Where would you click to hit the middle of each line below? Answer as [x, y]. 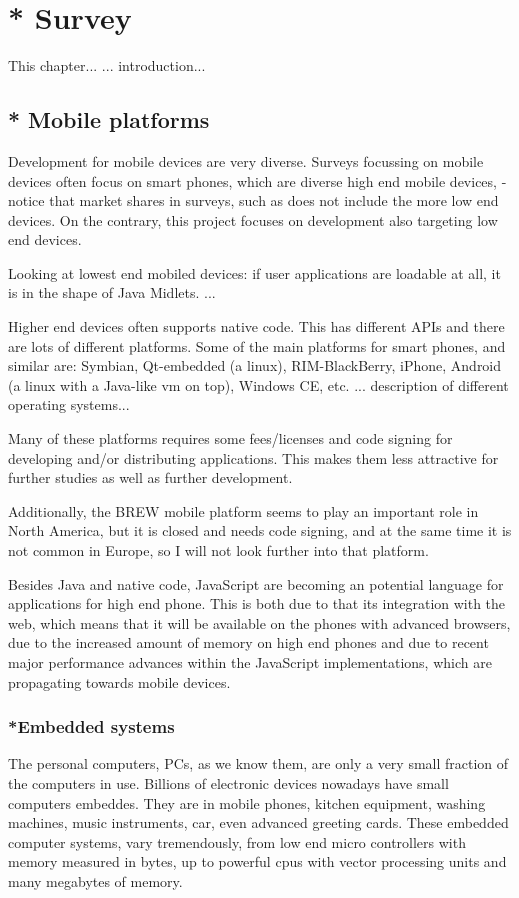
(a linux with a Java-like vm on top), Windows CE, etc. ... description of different [258, 384]
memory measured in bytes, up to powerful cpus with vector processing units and [257, 861]
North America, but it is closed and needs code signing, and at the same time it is [260, 530]
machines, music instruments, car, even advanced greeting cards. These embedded [258, 822]
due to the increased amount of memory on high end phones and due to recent [248, 642]
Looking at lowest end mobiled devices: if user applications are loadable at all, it [254, 272]
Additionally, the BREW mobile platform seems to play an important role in [243, 510]
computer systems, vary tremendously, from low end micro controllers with [237, 841]
